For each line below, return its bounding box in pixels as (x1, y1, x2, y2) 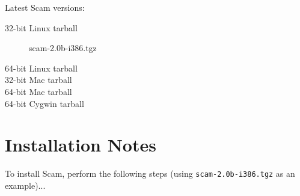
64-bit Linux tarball (5, 61, 78, 74)
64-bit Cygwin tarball (5, 97, 84, 109)
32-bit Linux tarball (5, 21, 78, 34)
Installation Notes (5, 132, 156, 157)
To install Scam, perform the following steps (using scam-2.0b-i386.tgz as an (5, 167, 295, 180)
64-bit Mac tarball (5, 85, 72, 97)
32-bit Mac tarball (5, 73, 72, 86)
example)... (5, 179, 46, 191)
